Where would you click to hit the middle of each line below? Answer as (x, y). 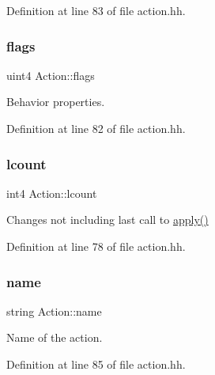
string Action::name (54, 311)
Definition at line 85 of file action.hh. (96, 364)
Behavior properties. (56, 102)
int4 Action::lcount (52, 193)
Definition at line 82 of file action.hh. (96, 128)
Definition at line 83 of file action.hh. (96, 10)
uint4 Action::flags (51, 75)
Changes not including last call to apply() (107, 220)
